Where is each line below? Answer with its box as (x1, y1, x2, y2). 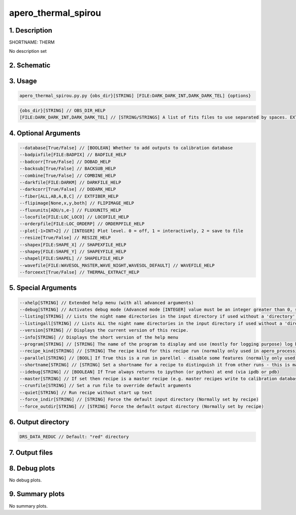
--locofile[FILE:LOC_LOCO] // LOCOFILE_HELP (19, 214, 129, 220)
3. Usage (9, 77, 37, 85)
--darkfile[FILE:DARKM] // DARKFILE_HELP (19, 179, 121, 185)
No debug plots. (9, 477, 42, 483)
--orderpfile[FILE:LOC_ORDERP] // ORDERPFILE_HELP (19, 221, 145, 227)
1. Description (9, 26, 53, 35)
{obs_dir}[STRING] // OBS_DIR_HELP (19, 108, 106, 114)
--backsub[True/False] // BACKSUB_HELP (19, 166, 116, 171)
